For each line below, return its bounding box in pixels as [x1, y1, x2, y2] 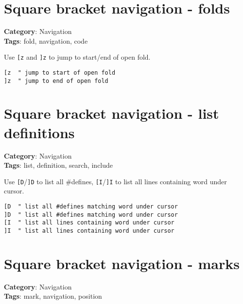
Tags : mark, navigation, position [4, 291, 102, 301]
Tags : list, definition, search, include [4, 160, 113, 170]
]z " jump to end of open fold [4, 77, 108, 84]
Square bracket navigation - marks [4, 253, 240, 273]
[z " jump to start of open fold [4, 69, 116, 76]
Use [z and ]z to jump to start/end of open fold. [4, 52, 151, 62]
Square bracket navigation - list [4, 103, 219, 123]
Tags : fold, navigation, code [4, 35, 88, 46]
